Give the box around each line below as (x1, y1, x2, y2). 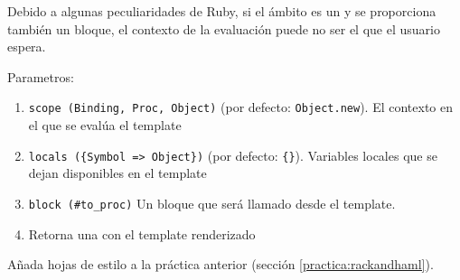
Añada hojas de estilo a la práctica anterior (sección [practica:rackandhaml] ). (7, 255, 434, 274)
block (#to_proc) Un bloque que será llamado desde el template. (28, 193, 396, 212)
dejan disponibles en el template (28, 163, 207, 182)
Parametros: (7, 67, 74, 86)
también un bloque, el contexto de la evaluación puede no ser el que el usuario (7, 19, 440, 38)
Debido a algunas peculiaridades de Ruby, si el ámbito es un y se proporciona (7, 2, 437, 20)
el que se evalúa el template (28, 116, 182, 135)
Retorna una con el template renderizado (28, 224, 256, 243)
